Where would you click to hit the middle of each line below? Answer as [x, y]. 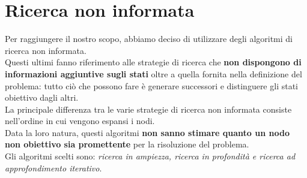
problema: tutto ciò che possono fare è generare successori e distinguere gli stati [151, 85]
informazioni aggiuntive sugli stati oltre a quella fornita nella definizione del [153, 73]
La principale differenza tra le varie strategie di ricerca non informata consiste [148, 109]
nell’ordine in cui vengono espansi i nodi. [80, 121]
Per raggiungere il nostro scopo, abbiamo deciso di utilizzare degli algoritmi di [149, 39]
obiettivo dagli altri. [42, 97]
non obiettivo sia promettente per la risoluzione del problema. [127, 144]
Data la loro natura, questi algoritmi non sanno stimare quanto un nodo [147, 132]
